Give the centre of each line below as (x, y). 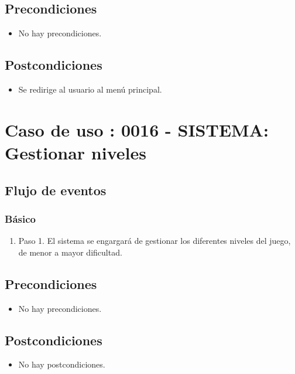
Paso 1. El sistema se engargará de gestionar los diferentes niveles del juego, (155, 241)
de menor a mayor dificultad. (70, 252)
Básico (20, 218)
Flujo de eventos (56, 190)
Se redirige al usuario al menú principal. (90, 89)
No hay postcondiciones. (62, 364)
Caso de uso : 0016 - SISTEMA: (137, 129)
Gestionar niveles (76, 152)
